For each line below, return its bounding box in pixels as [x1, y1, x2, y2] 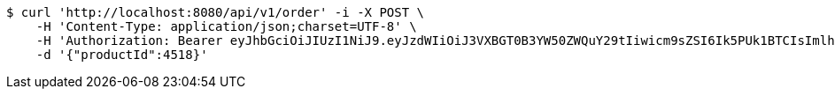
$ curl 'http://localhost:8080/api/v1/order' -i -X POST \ [6, 5, 425, 19]
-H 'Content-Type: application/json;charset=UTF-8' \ [35, 19, 417, 33]
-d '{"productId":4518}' [35, 48, 208, 62]
